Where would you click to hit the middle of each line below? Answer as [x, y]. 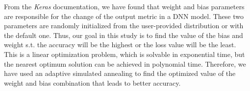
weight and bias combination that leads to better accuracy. [92, 82]
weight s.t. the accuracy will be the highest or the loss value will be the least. [120, 45]
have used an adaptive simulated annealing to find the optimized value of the [120, 73]
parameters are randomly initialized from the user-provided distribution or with [124, 26]
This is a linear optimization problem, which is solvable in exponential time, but [125, 54]
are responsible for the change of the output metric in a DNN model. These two [124, 16]
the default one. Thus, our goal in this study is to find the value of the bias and [124, 35]
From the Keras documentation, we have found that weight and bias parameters [124, 6]
